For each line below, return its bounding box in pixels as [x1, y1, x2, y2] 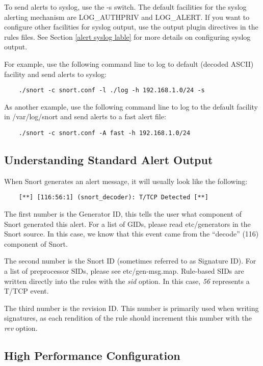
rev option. [4, 323, 38, 333]
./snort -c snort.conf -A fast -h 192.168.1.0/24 [18, 129, 191, 137]
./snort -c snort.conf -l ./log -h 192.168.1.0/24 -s [18, 87, 205, 94]
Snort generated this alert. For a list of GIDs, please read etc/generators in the [4, 218, 251, 229]
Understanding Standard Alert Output [4, 152, 213, 168]
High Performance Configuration [4, 348, 180, 363]
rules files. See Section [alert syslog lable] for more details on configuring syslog [4, 31, 251, 42]
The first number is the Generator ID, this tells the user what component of [4, 208, 242, 219]
